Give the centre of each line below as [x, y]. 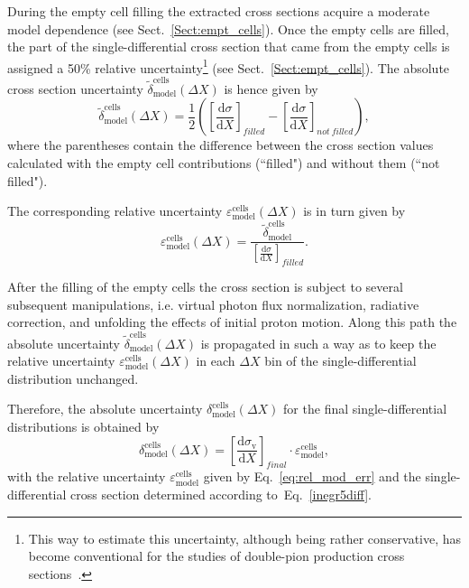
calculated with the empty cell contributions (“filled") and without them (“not [224, 162]
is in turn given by [354, 211]
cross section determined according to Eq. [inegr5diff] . [221, 494]
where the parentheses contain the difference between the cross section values [221, 145]
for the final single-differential [365, 409]
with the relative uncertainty [87, 476]
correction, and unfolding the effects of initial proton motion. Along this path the [232, 322]
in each [216, 361]
